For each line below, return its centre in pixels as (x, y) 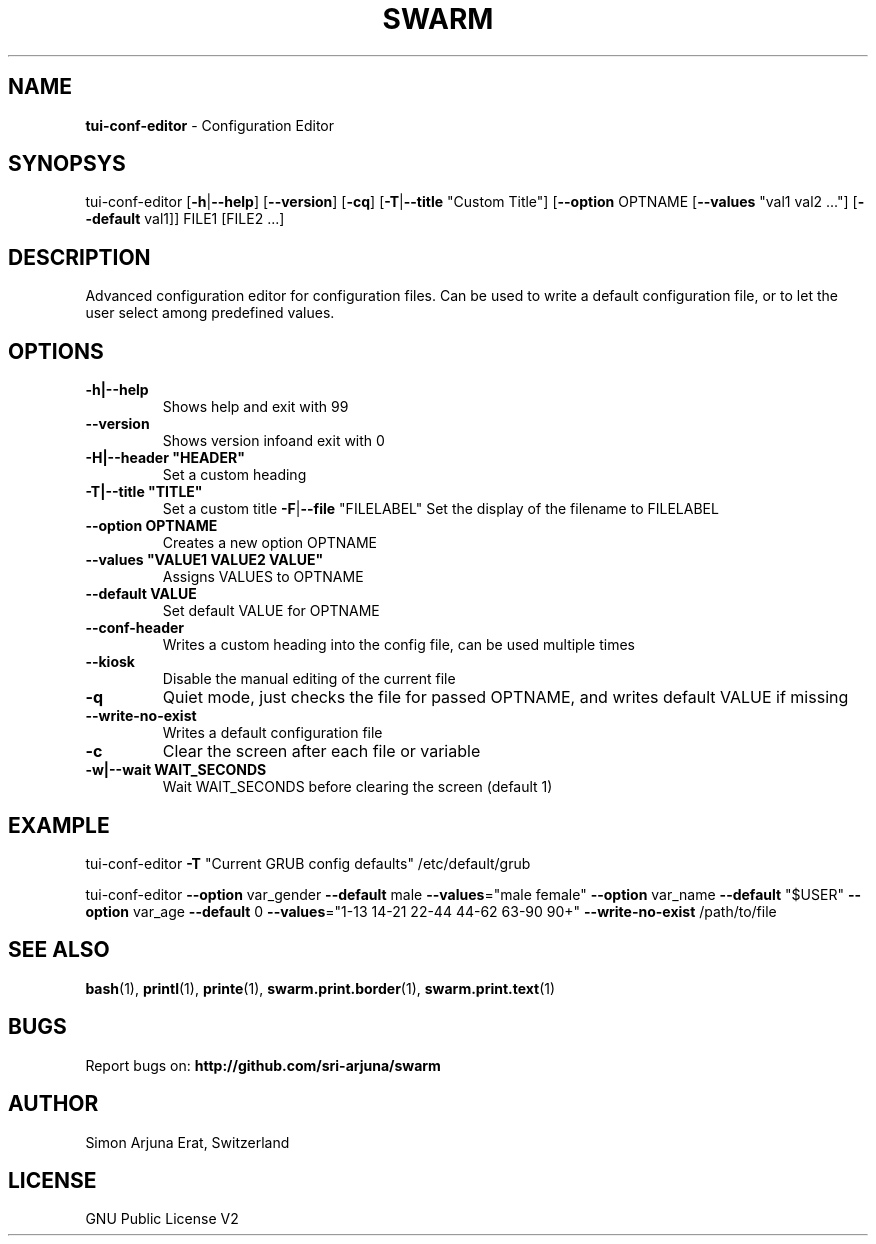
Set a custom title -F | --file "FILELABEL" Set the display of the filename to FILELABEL (440, 509)
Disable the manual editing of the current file (309, 679)
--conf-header (135, 628)
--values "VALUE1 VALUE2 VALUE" (204, 560)
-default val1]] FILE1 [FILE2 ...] (185, 219)
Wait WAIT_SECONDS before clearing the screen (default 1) (357, 787)
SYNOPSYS (67, 164)
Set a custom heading (234, 475)
